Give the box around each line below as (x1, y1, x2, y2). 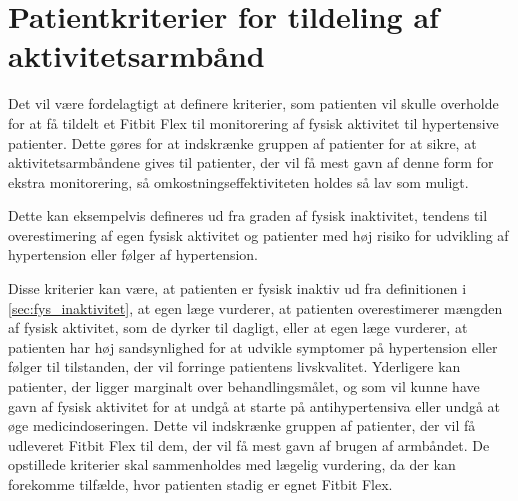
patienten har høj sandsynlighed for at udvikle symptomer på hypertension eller (8, 336, 498, 357)
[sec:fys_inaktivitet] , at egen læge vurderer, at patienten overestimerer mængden (8, 297, 503, 318)
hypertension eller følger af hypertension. (8, 244, 259, 265)
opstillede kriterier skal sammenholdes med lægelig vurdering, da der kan (8, 454, 456, 475)
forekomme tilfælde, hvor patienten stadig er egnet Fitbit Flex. (8, 474, 393, 494)
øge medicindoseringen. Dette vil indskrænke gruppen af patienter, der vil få (8, 415, 476, 436)
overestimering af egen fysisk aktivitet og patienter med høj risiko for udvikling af (8, 224, 509, 245)
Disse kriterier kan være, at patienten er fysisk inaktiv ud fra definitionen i (8, 278, 467, 299)
